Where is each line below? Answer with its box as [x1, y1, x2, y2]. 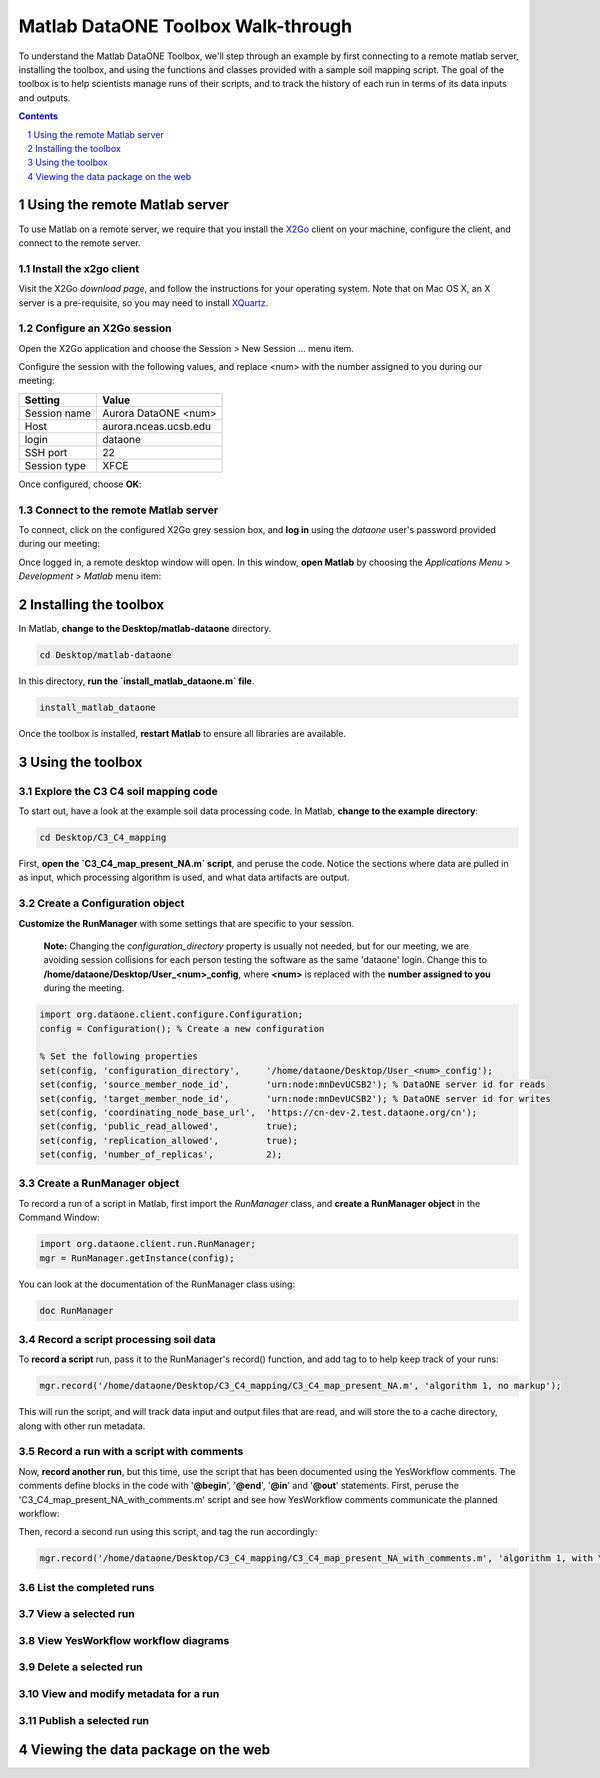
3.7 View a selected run [18, 1607, 135, 1621]
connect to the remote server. [18, 236, 141, 249]
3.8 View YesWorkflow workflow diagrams [18, 1633, 230, 1647]
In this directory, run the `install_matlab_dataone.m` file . [18, 675, 255, 687]
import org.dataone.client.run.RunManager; [39, 1238, 257, 1250]
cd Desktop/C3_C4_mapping [39, 832, 167, 844]
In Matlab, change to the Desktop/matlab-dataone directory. [18, 623, 272, 635]
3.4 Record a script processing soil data [18, 1332, 216, 1346]
